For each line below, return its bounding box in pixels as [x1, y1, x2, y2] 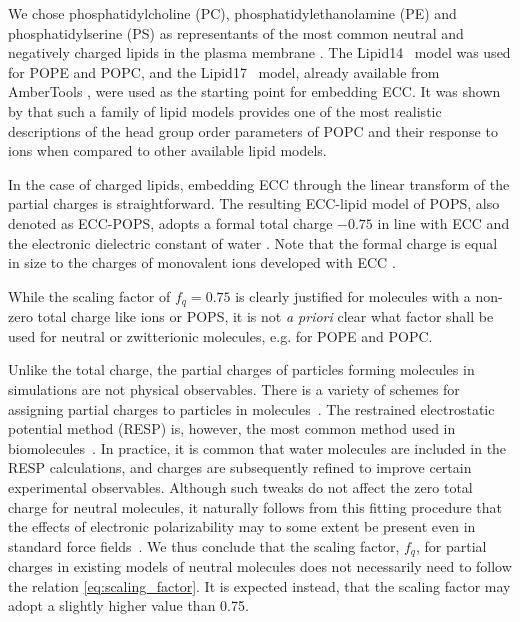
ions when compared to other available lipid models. [8, 140, 327, 161]
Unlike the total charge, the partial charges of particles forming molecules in [8, 359, 475, 380]
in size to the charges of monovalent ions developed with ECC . [8, 252, 396, 273]
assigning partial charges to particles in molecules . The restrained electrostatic [8, 398, 495, 419]
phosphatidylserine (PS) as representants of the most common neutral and [8, 22, 464, 43]
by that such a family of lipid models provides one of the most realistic [8, 100, 442, 121]
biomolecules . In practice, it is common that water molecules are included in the [8, 437, 507, 458]
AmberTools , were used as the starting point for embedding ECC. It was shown [8, 81, 501, 102]
